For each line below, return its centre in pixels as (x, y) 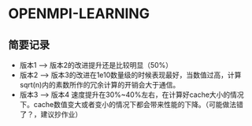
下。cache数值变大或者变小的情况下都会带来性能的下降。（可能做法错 (132, 104)
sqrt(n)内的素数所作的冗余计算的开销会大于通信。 (100, 85)
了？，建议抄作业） (51, 114)
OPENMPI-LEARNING (79, 14)
